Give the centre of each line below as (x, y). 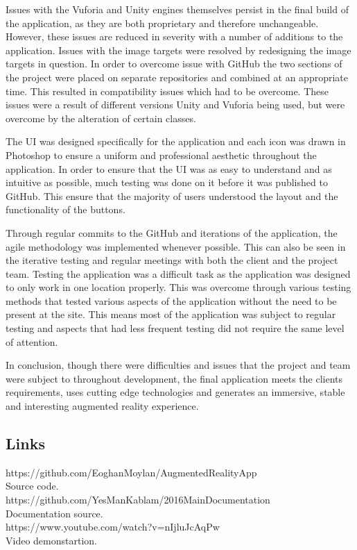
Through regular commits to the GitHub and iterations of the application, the (172, 232)
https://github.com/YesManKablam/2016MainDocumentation (138, 500)
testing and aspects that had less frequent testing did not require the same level (175, 328)
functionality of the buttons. (66, 209)
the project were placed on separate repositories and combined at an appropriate (177, 77)
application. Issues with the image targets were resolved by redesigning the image (178, 50)
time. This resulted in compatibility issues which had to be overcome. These (167, 91)
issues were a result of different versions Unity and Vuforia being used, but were (175, 105)
